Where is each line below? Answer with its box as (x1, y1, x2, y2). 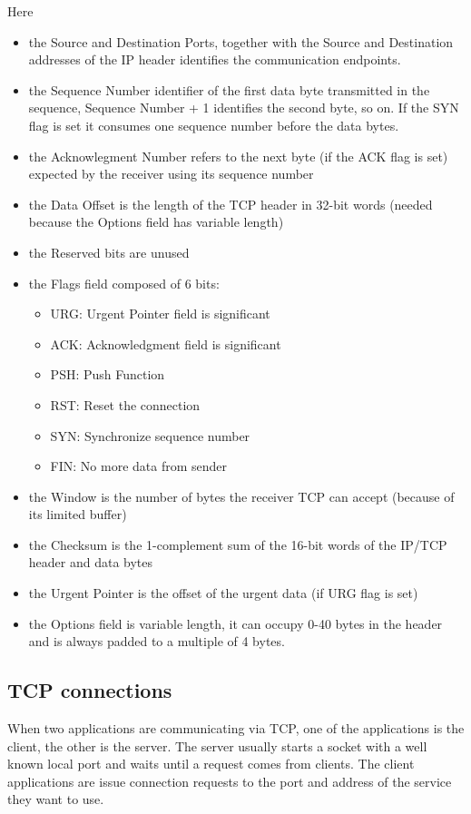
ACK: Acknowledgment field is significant (50, 334, 281, 353)
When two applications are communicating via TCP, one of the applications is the (7, 719, 465, 738)
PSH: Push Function (50, 365, 165, 384)
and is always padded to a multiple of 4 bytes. (28, 632, 285, 651)
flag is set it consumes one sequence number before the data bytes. (28, 115, 399, 134)
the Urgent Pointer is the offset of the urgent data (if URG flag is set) (28, 584, 418, 603)
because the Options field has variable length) (28, 212, 284, 231)
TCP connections (7, 676, 172, 704)
